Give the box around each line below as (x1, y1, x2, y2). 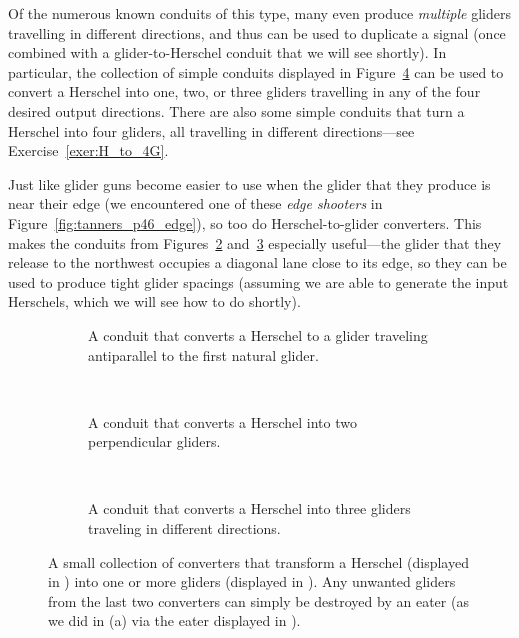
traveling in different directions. (88, 518, 281, 539)
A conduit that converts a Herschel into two (88, 411, 357, 432)
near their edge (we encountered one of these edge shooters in (8, 193, 383, 214)
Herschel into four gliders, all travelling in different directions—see (8, 120, 415, 141)
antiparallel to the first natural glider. (88, 344, 319, 365)
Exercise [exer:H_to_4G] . (8, 140, 169, 161)
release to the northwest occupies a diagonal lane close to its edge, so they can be (8, 252, 507, 273)
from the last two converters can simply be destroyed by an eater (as (48, 590, 469, 611)
